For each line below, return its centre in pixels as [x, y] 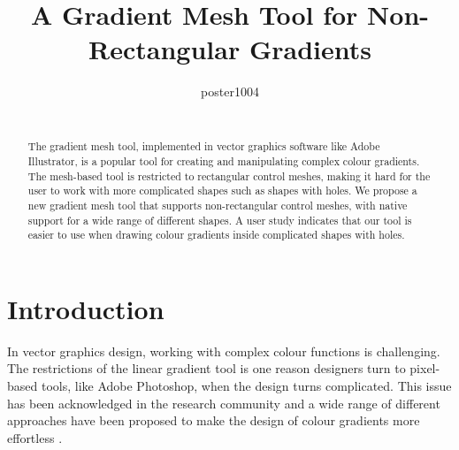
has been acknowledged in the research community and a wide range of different [224, 403]
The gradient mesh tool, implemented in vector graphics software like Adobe [204, 146]
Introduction [86, 308]
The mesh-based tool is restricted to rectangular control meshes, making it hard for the [229, 175]
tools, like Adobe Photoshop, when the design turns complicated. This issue [246, 386]
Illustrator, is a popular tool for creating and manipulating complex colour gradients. [224, 160]
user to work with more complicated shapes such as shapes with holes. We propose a [222, 191]
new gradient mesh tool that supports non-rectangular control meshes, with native [218, 205]
